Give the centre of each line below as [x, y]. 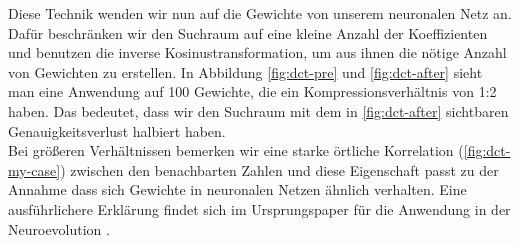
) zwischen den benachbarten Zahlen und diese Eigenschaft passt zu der [279, 169]
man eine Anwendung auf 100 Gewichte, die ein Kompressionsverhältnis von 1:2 [252, 91]
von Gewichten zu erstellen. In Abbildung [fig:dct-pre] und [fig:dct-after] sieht [245, 71]
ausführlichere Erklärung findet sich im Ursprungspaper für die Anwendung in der [259, 208]
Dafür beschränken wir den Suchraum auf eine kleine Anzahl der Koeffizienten [248, 32]
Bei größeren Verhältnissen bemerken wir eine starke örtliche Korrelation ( [236, 150]
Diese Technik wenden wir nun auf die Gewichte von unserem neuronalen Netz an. [260, 13]
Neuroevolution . [59, 228]
